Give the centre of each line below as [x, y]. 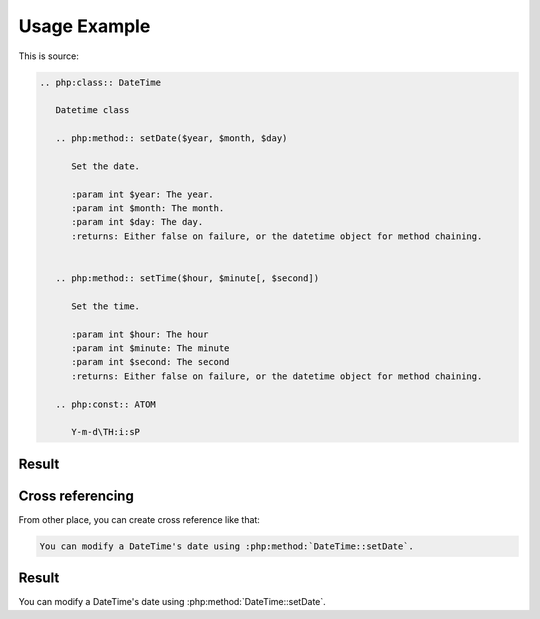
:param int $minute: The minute [150, 348]
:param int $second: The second [150, 362]
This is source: [49, 56]
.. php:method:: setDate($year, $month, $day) [171, 138]
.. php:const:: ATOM [106, 404]
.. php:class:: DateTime [100, 82]
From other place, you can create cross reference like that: [139, 519]
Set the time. [105, 306]
